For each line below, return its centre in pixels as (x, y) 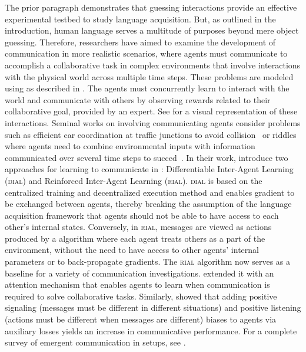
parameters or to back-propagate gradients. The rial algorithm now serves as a (148, 261)
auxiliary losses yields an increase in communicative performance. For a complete (151, 330)
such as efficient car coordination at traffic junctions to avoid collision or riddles (151, 134)
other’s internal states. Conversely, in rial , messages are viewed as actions (138, 227)
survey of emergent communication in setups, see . (95, 342)
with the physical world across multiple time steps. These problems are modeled (149, 76)
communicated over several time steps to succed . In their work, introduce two (147, 157)
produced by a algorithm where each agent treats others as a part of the (135, 238)
